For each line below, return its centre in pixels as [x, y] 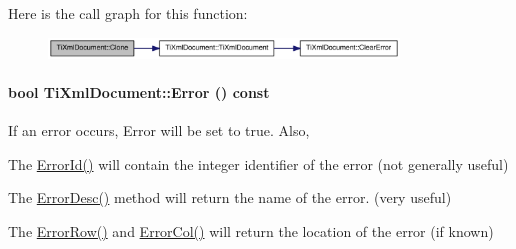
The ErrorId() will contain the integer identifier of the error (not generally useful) [258, 163]
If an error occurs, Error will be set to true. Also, [159, 130]
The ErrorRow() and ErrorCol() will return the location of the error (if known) [251, 231]
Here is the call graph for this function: [128, 13]
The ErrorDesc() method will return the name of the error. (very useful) [230, 197]
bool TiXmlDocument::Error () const [139, 92]
